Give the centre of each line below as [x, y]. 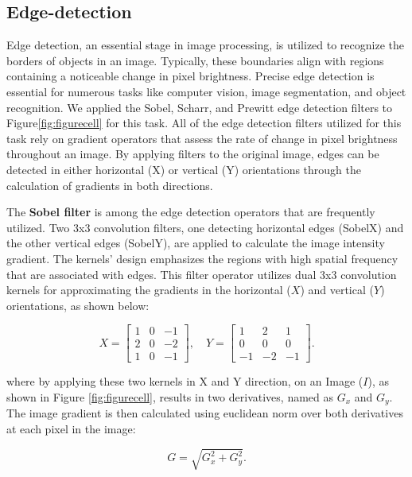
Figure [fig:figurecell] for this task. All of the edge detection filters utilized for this [204, 123]
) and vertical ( [337, 290]
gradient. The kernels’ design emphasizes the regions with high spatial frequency [202, 258]
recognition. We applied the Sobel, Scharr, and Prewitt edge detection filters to [200, 107]
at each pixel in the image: [71, 429]
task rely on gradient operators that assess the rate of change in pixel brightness [202, 138]
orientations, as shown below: [78, 305]
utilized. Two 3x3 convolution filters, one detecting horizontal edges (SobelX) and [205, 227]
